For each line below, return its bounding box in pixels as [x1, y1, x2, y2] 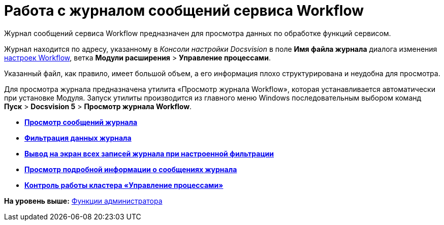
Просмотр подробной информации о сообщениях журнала [24, 165, 237, 174]
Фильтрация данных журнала [24, 133, 132, 142]
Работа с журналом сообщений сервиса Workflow [4, 2, 364, 19]
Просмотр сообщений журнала [24, 117, 138, 126]
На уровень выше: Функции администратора [4, 196, 163, 205]
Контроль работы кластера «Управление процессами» [24, 180, 224, 189]
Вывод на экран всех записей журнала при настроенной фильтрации [24, 149, 274, 158]
